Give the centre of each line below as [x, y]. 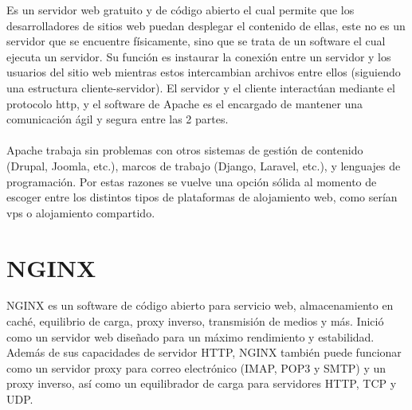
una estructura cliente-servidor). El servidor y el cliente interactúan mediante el [201, 87]
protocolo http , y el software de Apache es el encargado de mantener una [185, 103]
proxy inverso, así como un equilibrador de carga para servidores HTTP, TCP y [202, 383]
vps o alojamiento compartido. [81, 212]
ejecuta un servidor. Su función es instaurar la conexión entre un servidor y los [199, 56]
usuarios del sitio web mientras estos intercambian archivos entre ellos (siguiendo [204, 72]
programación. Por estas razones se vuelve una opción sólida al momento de [192, 181]
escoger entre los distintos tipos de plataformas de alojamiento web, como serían [202, 197]
